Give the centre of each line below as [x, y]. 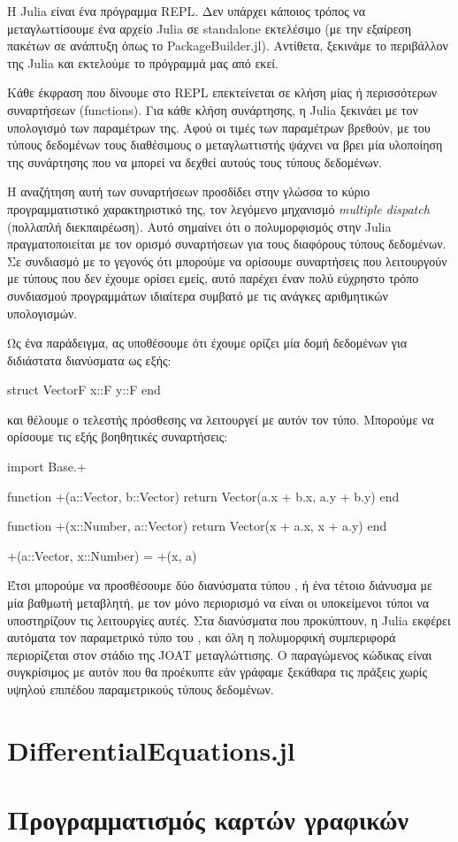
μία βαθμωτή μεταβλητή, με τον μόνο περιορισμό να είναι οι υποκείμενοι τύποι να [218, 603]
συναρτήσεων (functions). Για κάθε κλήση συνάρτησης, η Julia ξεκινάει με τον [213, 109]
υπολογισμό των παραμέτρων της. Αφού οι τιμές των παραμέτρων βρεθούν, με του [219, 127]
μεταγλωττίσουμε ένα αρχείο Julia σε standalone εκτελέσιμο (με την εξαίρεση [210, 28]
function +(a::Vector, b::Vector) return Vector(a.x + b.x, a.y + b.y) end [203, 496]
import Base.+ [47, 467]
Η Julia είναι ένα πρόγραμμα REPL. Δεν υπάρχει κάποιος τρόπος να [187, 11]
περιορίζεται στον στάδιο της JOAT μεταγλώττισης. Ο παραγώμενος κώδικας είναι [220, 654]
